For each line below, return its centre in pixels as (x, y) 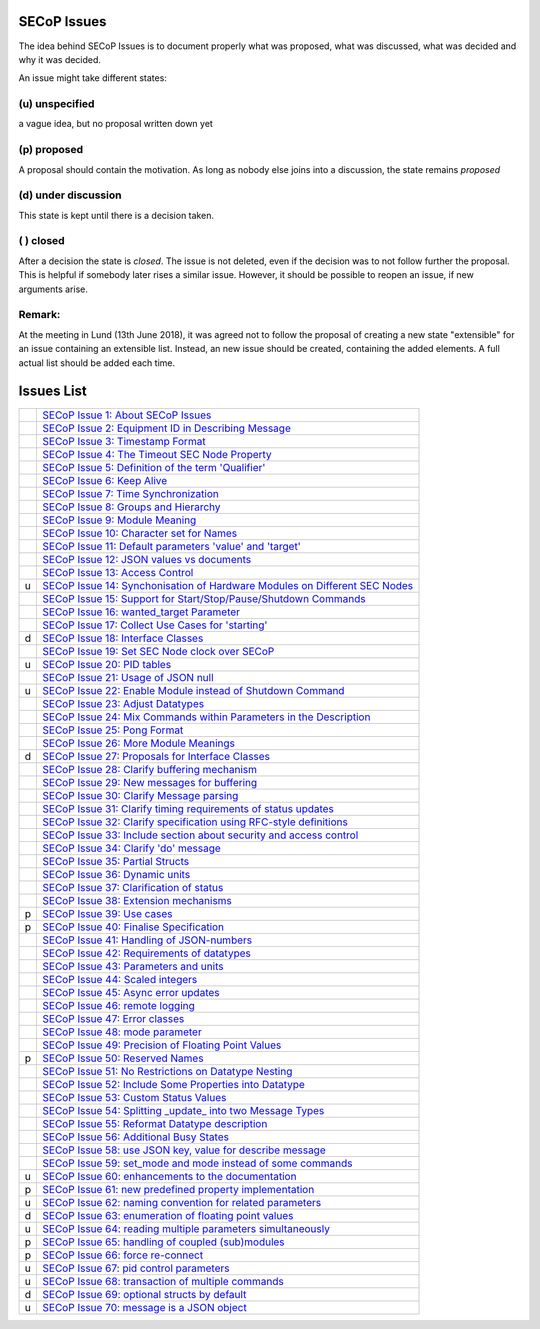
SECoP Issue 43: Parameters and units (133, 967)
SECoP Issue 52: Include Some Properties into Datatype (173, 1085)
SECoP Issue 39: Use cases (107, 914)
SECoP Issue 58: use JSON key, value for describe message (184, 1150)
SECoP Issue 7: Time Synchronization (130, 494)
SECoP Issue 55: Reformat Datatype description (155, 1124)
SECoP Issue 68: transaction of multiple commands (163, 1282)
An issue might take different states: (92, 78)
